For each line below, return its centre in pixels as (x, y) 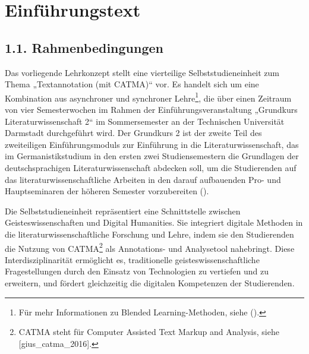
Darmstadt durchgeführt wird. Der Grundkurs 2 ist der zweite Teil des (133, 133)
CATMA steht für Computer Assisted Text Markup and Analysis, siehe (149, 332)
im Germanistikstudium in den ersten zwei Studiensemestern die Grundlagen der (152, 156)
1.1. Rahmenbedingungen (84, 47)
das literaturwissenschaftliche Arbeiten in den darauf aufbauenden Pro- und (143, 179)
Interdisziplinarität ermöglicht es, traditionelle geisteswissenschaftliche (132, 259)
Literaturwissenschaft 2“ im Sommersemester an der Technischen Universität (145, 121)
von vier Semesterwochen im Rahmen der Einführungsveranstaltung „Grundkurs (151, 110)
